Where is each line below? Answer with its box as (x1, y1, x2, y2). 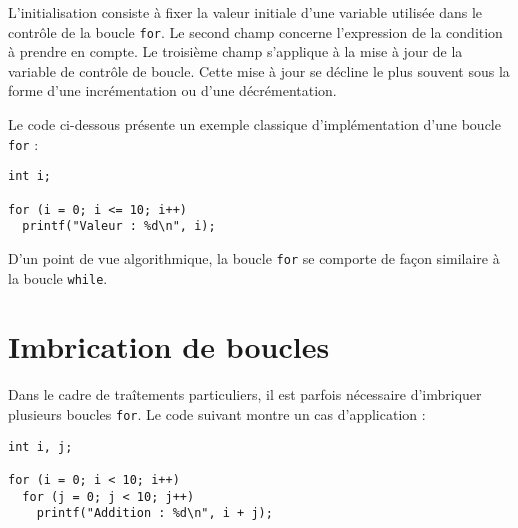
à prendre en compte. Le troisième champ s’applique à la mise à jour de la (8, 41, 463, 62)
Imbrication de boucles (8, 326, 330, 367)
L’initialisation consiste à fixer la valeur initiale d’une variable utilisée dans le (8, 2, 482, 22)
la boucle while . (8, 267, 108, 288)
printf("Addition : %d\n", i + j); (36, 506, 273, 521)
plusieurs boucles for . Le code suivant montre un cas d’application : (8, 403, 426, 424)
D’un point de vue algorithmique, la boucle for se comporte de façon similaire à (8, 247, 500, 268)
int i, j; (8, 439, 73, 454)
